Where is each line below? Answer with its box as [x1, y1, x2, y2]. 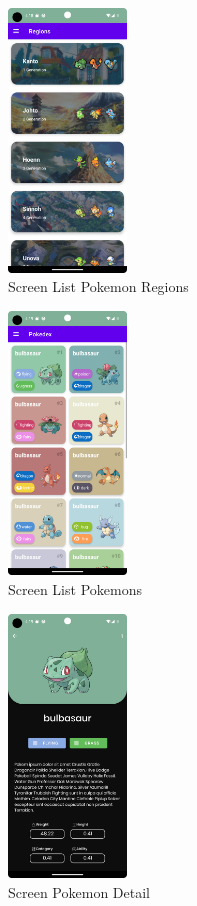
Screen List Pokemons [8, 578, 142, 599]
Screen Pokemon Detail [8, 881, 150, 902]
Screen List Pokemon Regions [8, 276, 189, 297]
